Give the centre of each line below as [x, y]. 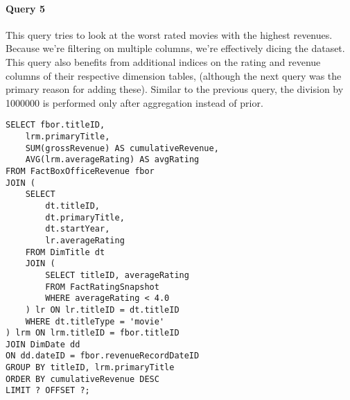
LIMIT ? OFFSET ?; [48, 391]
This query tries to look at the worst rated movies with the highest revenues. [169, 34]
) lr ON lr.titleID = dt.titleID [102, 310]
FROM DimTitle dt [65, 252]
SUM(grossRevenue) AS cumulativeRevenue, [122, 148]
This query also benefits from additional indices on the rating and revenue [163, 61]
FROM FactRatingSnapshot [102, 287]
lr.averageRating [85, 240]
